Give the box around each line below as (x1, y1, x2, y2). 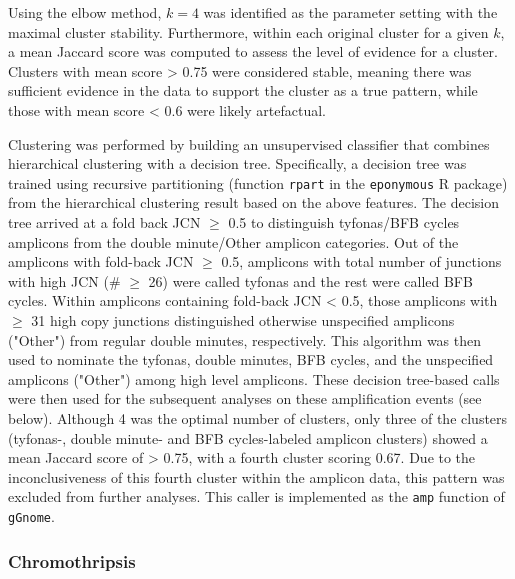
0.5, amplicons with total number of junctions (221, 251, 502, 272)
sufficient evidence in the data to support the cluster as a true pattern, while (8, 80, 478, 101)
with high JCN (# (8, 270, 121, 291)
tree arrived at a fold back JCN (8, 212, 201, 232)
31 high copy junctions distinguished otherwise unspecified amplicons (31, 309, 455, 330)
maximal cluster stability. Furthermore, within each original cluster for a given (8, 21, 489, 42)
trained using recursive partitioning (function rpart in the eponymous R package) (8, 172, 508, 193)
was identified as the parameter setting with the (203, 2, 498, 22)
